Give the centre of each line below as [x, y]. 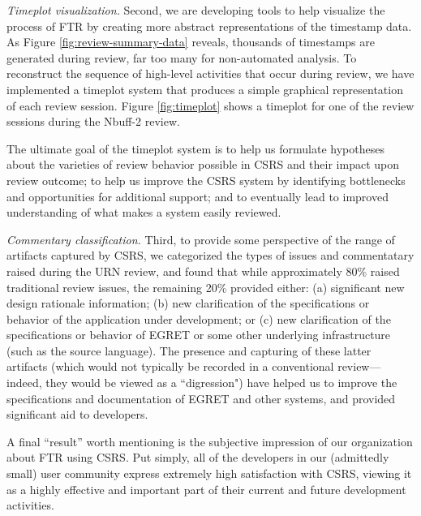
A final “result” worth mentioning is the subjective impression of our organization [210, 441]
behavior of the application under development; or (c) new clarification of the [199, 318]
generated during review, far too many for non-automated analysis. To [182, 57]
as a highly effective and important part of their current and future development [206, 489]
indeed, [24, 383]
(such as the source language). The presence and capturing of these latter [189, 350]
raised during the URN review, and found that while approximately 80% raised [203, 271]
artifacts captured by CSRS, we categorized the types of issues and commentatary [210, 255]
